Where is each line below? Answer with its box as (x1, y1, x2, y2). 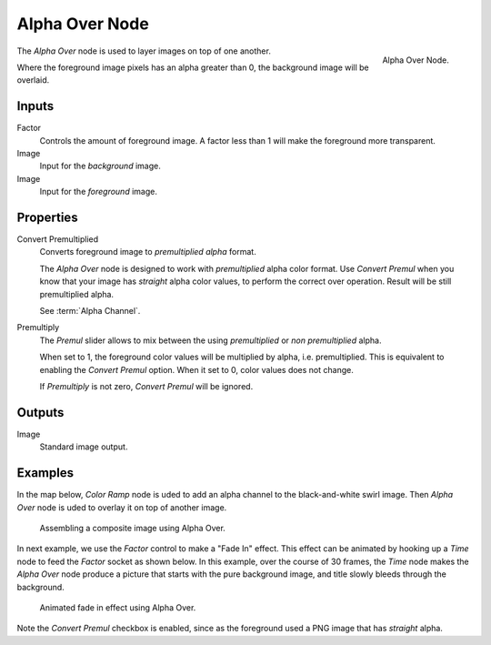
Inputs (16, 98, 55, 114)
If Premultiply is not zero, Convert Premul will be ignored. (39, 381, 254, 391)
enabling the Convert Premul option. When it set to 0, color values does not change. (39, 364, 354, 375)
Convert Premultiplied (16, 234, 99, 245)
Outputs (16, 405, 65, 420)
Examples (16, 465, 75, 481)
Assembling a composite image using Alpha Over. (39, 522, 226, 533)
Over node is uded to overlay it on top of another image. (16, 501, 227, 513)
